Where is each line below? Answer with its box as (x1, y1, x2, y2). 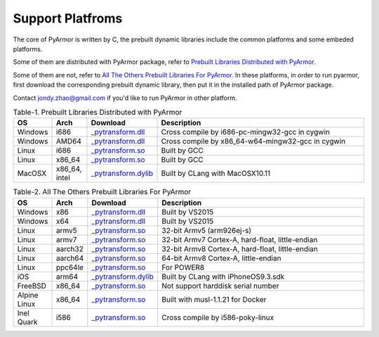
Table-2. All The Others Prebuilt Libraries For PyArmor (13, 187, 192, 197)
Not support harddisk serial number (161, 281, 279, 291)
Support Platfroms (13, 11, 123, 26)
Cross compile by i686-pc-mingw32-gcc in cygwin (161, 127, 330, 137)
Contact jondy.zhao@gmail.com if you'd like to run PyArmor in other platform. (13, 94, 237, 102)
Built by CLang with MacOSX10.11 (161, 169, 271, 179)
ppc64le (55, 262, 84, 272)
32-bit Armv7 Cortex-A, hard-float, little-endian (161, 234, 318, 244)
